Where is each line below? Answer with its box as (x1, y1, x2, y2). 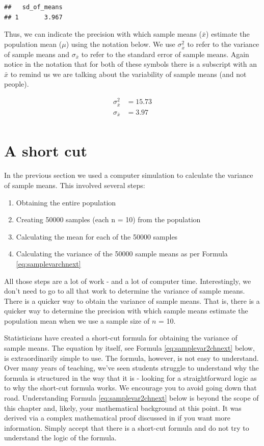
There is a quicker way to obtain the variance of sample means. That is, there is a (4, 295, 260, 306)
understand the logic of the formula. (4, 432, 117, 443)
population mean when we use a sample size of (4, 315, 150, 326)
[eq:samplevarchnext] (16, 258, 81, 269)
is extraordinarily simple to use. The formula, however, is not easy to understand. (4, 352, 259, 363)
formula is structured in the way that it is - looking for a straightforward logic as (4, 372, 257, 383)
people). (4, 78, 29, 89)
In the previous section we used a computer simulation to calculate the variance (4, 170, 253, 180)
